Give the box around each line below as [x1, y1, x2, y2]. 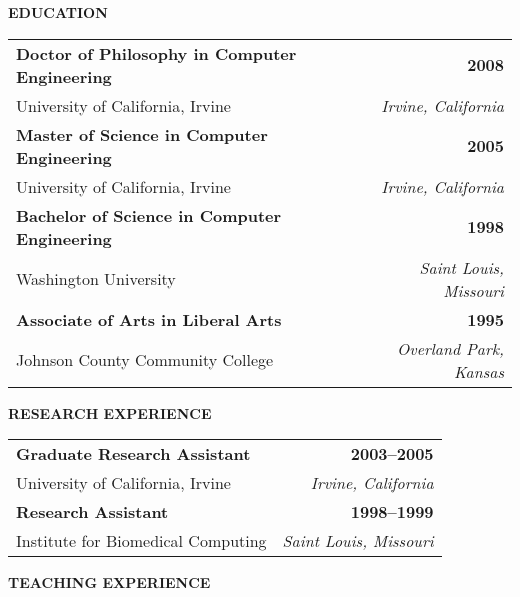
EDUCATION [8, 2, 108, 22]
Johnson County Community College [16, 348, 274, 372]
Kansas [454, 359, 504, 383]
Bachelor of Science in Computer [16, 203, 282, 227]
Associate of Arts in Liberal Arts [16, 307, 282, 331]
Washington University [16, 267, 176, 291]
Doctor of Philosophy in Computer [16, 41, 297, 65]
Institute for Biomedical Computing [16, 529, 267, 553]
